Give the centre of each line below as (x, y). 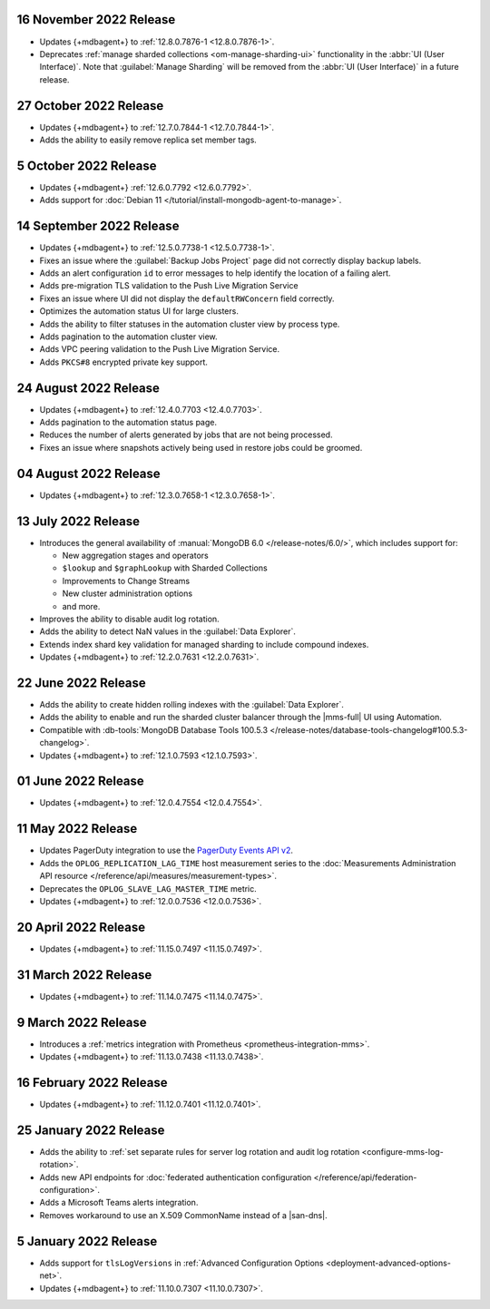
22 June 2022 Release (82, 683)
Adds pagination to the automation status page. (128, 422)
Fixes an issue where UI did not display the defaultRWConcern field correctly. (187, 298)
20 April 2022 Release (81, 927)
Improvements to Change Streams (126, 581)
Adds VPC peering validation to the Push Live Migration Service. (160, 349)
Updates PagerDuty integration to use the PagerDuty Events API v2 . (167, 850)
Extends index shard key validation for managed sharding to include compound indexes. (204, 644)
